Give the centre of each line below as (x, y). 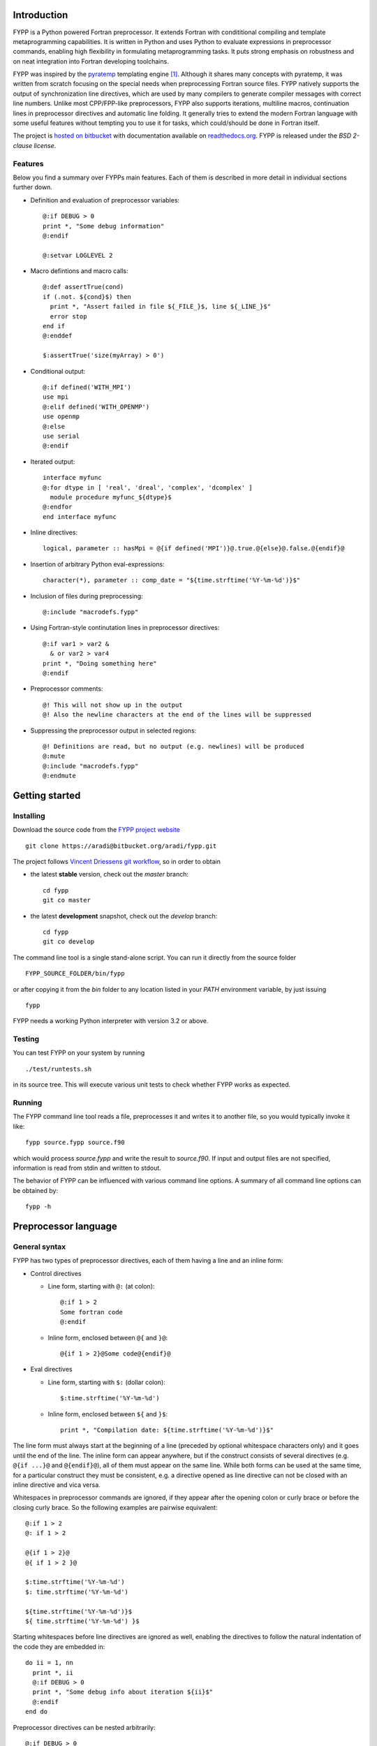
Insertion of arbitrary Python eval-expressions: (97, 564)
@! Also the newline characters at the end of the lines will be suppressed (177, 715)
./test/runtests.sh (59, 1069)
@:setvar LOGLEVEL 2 (78, 255)
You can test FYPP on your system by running (79, 1053)
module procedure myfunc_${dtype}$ (111, 497)
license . (45, 145)
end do (37, 1712)
